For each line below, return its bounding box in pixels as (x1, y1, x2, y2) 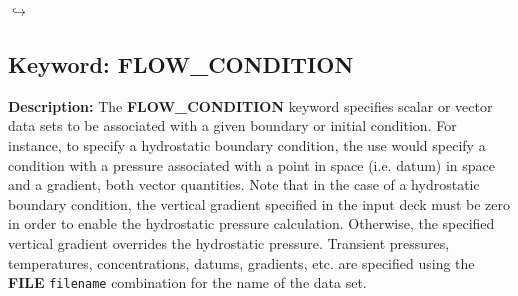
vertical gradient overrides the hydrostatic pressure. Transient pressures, (8, 232, 450, 253)
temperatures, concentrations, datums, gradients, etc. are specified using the (8, 252, 475, 273)
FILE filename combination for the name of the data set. (8, 272, 367, 293)
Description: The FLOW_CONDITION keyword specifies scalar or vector (8, 95, 493, 116)
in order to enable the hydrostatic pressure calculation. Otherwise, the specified (8, 213, 495, 234)
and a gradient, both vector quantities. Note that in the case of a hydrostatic (8, 174, 480, 195)
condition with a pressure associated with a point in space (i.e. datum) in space (8, 154, 496, 175)
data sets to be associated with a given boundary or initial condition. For (8, 115, 457, 136)
